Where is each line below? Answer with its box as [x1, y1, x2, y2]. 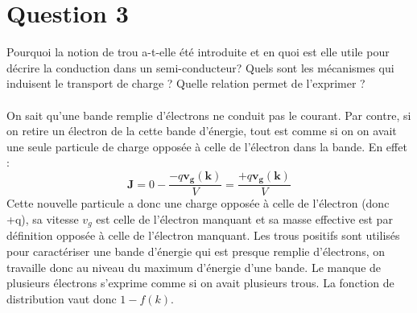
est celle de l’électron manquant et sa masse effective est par [96, 210, 393, 227]
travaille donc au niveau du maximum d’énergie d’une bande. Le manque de [6, 258, 382, 275]
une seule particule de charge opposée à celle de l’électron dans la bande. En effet [6, 138, 407, 154]
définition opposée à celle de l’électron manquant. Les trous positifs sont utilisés [6, 227, 400, 244]
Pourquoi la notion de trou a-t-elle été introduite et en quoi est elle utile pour [6, 43, 390, 60]
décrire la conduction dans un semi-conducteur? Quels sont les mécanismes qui [6, 59, 394, 76]
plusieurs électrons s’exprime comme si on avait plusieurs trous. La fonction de [6, 274, 394, 291]
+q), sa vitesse [6, 210, 79, 227]
